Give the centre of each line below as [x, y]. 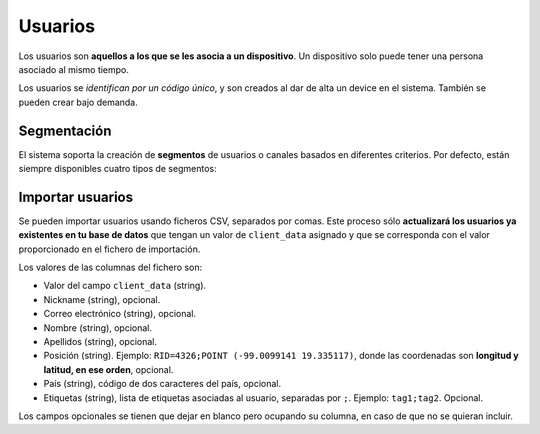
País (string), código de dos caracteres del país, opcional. [162, 384]
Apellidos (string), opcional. [100, 342]
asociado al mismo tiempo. [74, 69]
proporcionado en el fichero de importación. [109, 249]
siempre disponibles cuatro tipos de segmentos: [117, 169]
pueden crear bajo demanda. [78, 102]
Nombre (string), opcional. [98, 327]
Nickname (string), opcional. [102, 299]
